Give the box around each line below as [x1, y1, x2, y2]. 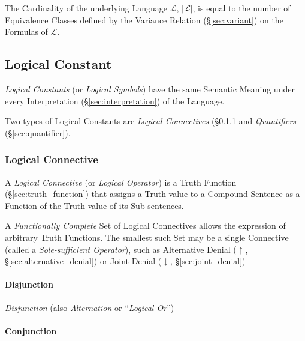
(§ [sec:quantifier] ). [5, 126, 71, 139]
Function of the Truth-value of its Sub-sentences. [5, 199, 184, 211]
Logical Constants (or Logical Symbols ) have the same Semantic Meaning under [5, 82, 295, 95]
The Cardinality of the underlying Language [5, 2, 167, 14]
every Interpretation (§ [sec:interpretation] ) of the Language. [5, 94, 225, 107]
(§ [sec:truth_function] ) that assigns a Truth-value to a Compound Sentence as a [5, 187, 300, 200]
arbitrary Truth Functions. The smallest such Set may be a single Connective [5, 231, 289, 243]
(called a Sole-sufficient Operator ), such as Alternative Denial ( [5, 243, 237, 255]
